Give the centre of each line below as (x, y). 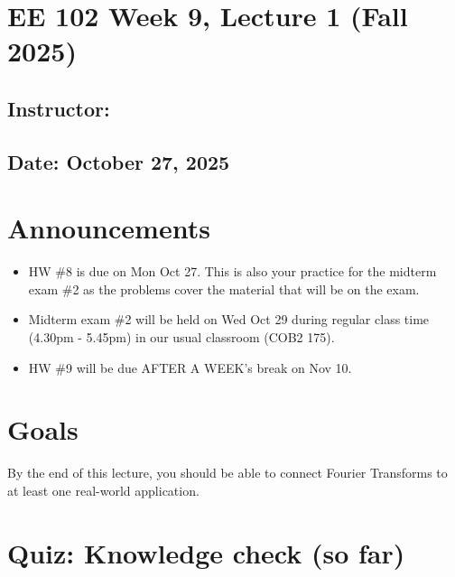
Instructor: (59, 108)
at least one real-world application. (103, 490)
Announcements (109, 228)
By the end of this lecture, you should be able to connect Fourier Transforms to (227, 473)
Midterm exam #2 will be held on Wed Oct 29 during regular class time (229, 319)
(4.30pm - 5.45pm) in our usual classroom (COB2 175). (181, 337)
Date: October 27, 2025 (119, 161)
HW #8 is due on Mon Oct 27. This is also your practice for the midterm (232, 271)
